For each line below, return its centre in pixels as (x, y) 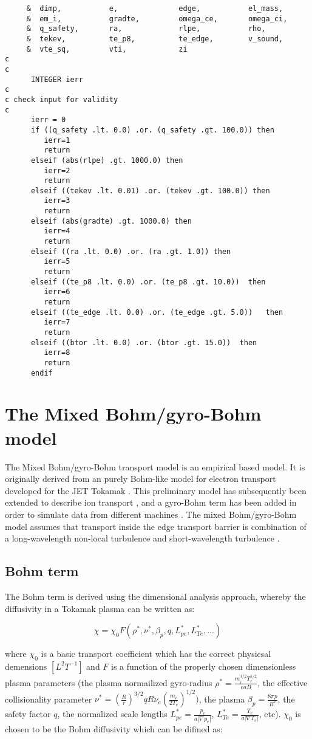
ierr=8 (57, 353)
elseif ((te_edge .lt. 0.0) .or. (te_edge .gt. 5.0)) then (157, 312)
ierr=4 (57, 231)
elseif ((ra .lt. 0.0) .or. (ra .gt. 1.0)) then (131, 251)
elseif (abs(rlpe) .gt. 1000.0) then (107, 160)
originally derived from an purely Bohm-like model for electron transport (141, 479)
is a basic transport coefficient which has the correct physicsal (156, 654)
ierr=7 (57, 322)
